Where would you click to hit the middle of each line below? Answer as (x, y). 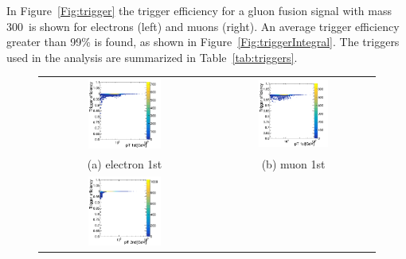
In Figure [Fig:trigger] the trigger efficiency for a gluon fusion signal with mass (199, 10)
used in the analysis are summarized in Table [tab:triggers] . (152, 57)
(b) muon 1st (293, 163)
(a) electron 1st (125, 163)
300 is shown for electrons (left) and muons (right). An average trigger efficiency (203, 26)
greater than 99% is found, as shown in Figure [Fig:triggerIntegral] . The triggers (203, 42)
